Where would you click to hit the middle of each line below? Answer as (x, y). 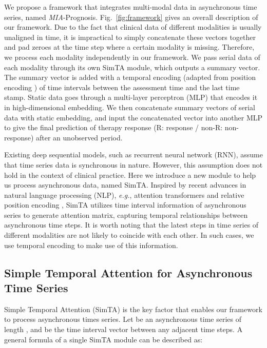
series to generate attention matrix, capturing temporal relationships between (126, 214)
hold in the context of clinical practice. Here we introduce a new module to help (130, 175)
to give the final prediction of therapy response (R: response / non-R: (113, 127)
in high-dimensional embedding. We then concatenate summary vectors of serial (130, 107)
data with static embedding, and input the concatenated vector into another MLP (133, 117)
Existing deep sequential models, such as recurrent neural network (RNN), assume (133, 155)
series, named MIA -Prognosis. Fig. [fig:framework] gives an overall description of (131, 17)
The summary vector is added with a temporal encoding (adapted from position (130, 77)
